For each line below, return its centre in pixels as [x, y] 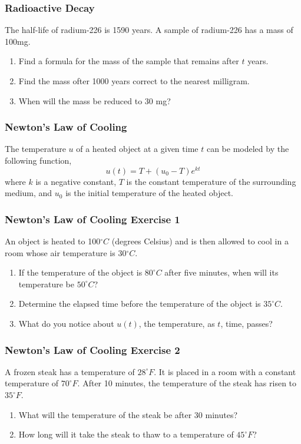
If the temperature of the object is [80, 272]
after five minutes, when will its [221, 272]
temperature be [46, 284]
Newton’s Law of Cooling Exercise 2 [92, 349]
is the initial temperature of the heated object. [149, 193]
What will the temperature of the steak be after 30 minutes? [128, 414]
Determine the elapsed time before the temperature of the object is [140, 304]
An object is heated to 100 [53, 241]
